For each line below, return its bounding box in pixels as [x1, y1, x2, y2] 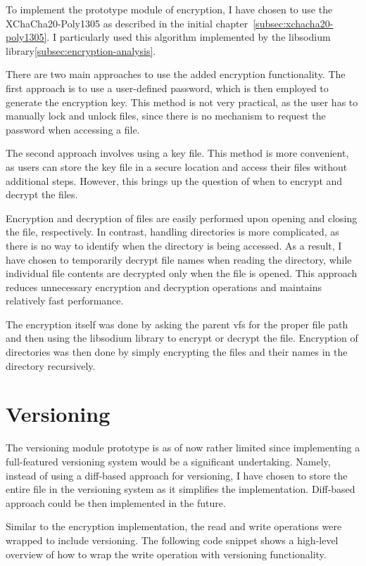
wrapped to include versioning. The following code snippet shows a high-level [6, 532, 339, 547]
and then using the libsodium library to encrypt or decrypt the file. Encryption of [6, 330, 358, 345]
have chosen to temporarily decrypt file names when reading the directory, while [6, 252, 352, 266]
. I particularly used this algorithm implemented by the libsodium [46, 30, 331, 44]
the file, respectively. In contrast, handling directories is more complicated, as [6, 224, 339, 239]
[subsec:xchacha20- [253, 15, 334, 30]
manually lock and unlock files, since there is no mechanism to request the [6, 108, 326, 123]
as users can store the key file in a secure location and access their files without [6, 159, 348, 174]
